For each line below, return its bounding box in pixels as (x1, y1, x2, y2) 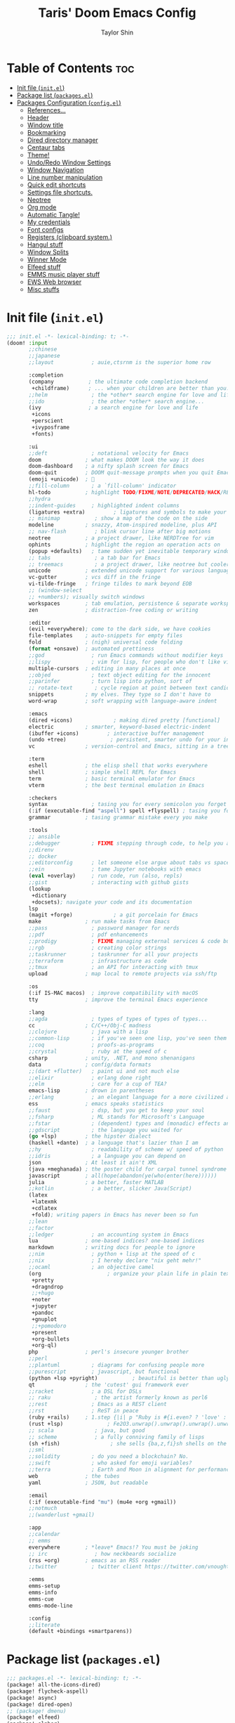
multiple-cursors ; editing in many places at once (28, 665, 187, 672)
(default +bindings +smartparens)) (28, 1628, 133, 1635)
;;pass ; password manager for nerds (28, 925, 180, 932)
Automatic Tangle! (27, 210, 80, 219)
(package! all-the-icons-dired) (6, 1682, 101, 1689)
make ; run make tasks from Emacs (28, 918, 170, 925)
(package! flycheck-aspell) (6, 1688, 89, 1695)
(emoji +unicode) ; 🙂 (28, 476, 95, 483)
